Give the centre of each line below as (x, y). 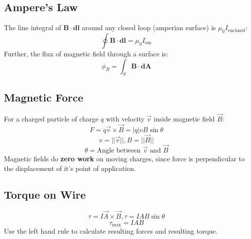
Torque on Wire (45, 194)
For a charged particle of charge (51, 118)
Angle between (119, 151)
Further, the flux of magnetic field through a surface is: (86, 53)
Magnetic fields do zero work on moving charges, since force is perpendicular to (125, 159)
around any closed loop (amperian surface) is (149, 27)
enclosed (236, 30)
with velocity (125, 118)
